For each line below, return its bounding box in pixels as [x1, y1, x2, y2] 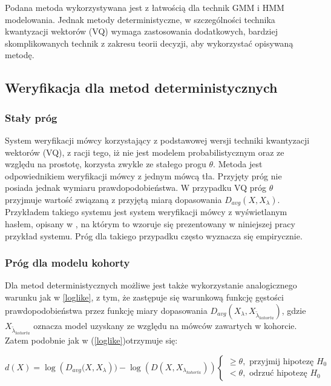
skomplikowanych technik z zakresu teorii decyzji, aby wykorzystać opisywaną [5, 36, 293, 49]
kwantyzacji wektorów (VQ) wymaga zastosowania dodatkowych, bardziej [5, 25, 278, 38]
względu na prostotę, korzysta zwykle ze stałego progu [5, 158, 206, 170]
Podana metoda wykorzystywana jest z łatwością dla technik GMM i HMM [5, 1, 284, 13]
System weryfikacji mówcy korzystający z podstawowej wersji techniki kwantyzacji [5, 133, 310, 146]
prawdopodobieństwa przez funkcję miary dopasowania [5, 304, 208, 316]
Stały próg [5, 110, 57, 125]
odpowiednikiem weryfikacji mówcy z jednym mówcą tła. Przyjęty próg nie [5, 169, 282, 182]
